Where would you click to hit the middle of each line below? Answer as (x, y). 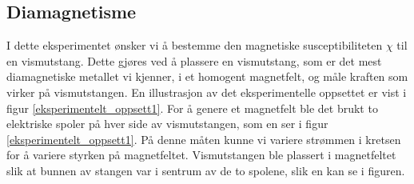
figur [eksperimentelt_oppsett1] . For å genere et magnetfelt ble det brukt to (192, 108)
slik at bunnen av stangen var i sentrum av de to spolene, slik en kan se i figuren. (206, 170)
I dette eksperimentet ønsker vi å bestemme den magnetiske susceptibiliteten (195, 45)
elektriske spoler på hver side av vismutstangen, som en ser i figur (167, 124)
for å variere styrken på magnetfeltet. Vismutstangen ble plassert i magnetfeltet (201, 155)
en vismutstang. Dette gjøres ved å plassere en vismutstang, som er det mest (194, 60)
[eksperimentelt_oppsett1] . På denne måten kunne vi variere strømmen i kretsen (204, 139)
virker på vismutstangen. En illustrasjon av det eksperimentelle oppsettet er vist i (207, 92)
